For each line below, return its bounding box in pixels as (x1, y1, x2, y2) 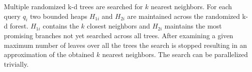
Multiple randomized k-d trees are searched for (4, 1, 143, 11)
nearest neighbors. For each (151, 1, 232, 11)
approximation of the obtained (4, 49, 94, 59)
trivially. (4, 58, 29, 69)
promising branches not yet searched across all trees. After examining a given (4, 30, 234, 40)
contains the (43, 21, 79, 31)
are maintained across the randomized (127, 11, 240, 21)
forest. (10, 21, 29, 31)
